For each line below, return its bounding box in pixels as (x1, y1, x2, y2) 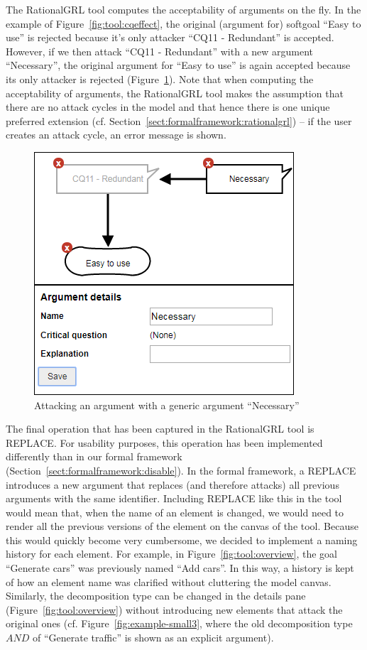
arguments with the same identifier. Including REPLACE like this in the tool (6, 491, 342, 506)
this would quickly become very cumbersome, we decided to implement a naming (6, 532, 358, 547)
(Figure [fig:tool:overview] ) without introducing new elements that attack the (6, 602, 343, 617)
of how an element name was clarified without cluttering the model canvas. (6, 574, 332, 589)
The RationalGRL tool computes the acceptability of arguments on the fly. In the (6, 2, 361, 16)
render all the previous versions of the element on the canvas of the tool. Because (6, 519, 358, 533)
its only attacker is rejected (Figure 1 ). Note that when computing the (6, 71, 314, 86)
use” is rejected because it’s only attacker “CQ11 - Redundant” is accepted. (6, 30, 334, 45)
